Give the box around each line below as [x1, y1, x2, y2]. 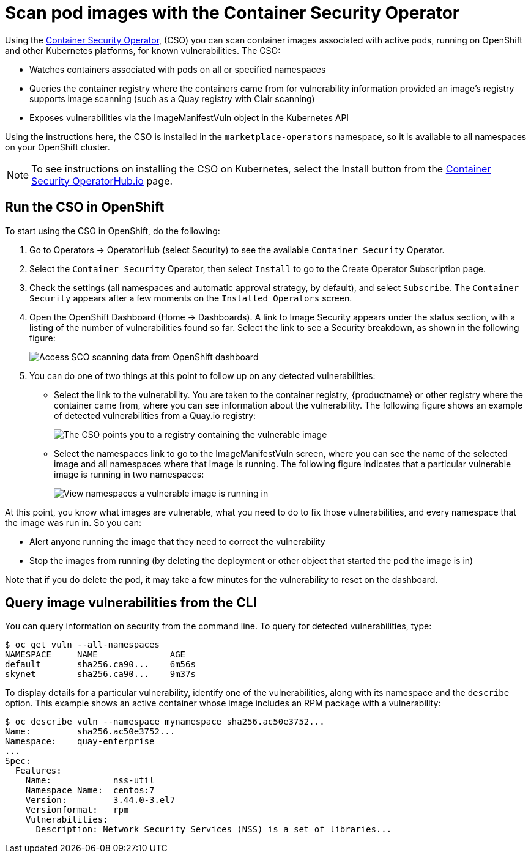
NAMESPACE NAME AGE [5, 649, 186, 660]
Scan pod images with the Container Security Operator [5, 2, 460, 23]
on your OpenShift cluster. [5, 141, 110, 152]
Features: [15, 766, 62, 776]
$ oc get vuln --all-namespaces [5, 640, 160, 650]
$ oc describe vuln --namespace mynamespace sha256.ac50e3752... [5, 717, 325, 727]
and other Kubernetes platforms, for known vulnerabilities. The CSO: [5, 45, 281, 56]
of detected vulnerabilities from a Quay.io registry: [54, 410, 256, 421]
